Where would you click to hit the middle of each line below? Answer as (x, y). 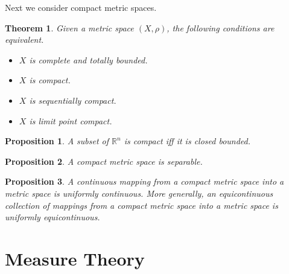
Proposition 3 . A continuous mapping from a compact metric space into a (144, 181)
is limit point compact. (71, 120)
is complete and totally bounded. (88, 59)
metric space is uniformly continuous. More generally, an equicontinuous (139, 193)
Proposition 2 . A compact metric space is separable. (104, 161)
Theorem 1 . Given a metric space (69, 27)
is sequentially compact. (73, 100)
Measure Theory (75, 258)
